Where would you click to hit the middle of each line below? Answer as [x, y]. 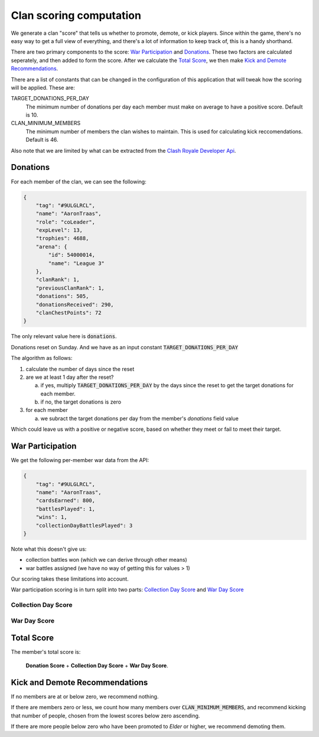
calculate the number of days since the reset [80, 369]
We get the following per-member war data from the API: [80, 460]
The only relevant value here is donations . [64, 336]
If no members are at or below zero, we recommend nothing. [85, 696]
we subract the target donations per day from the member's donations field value [139, 418]
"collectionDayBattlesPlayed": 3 [84, 525]
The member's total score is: [46, 652]
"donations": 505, [62, 296]
